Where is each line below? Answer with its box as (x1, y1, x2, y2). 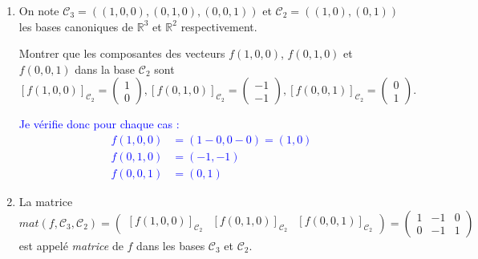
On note (18, 2, 59, 18)
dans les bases (136, 237, 205, 253)
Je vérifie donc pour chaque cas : (18, 115, 180, 132)
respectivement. (180, 18, 257, 34)
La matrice (18, 193, 73, 210)
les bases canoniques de (18, 18, 134, 34)
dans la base (75, 60, 136, 77)
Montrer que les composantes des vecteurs (18, 45, 225, 62)
